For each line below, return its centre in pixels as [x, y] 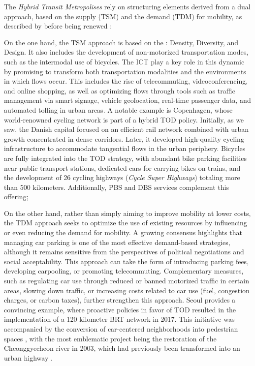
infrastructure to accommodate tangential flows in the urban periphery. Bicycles [125, 148]
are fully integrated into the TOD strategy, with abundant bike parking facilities [125, 158]
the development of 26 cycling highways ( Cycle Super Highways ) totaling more [122, 177]
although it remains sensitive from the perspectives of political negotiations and [124, 252]
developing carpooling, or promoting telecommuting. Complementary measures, [124, 271]
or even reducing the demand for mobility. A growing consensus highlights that [123, 232]
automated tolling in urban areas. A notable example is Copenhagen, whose [118, 109]
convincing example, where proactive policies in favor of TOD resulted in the [120, 309]
